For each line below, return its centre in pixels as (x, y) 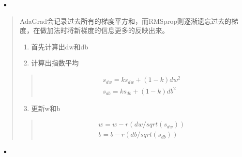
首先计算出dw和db (60, 46)
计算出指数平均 (55, 63)
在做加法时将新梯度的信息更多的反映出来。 (101, 30)
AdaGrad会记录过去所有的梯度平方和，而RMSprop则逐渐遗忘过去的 (125, 21)
